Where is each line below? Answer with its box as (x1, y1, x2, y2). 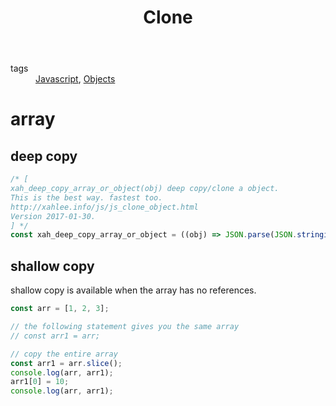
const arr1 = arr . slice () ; (10, 358, 123, 368)
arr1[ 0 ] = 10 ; (10, 377, 70, 387)
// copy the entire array (10, 349, 118, 359)
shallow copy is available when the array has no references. (10, 284, 257, 296)
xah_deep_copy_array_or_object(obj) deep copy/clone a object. (10, 184, 280, 194)
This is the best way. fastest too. (10, 192, 163, 203)
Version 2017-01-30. (10, 211, 97, 221)
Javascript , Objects (35, 73, 116, 85)
